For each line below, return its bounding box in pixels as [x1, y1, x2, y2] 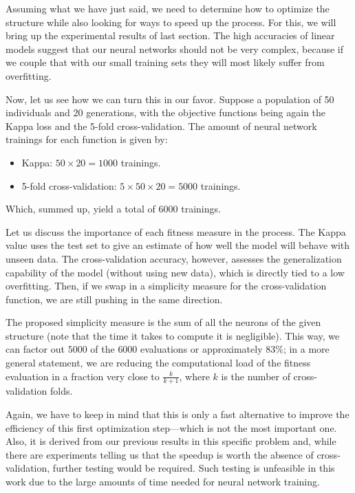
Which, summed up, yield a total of [6, 201, 155, 216]
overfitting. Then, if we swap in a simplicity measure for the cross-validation [6, 278, 327, 293]
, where [179, 369, 210, 383]
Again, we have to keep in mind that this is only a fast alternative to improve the [6, 407, 349, 421]
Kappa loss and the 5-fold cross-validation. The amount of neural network [6, 118, 317, 133]
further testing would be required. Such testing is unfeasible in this [52, 461, 335, 475]
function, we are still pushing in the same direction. [6, 292, 223, 306]
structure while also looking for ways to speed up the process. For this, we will [6, 14, 336, 29]
